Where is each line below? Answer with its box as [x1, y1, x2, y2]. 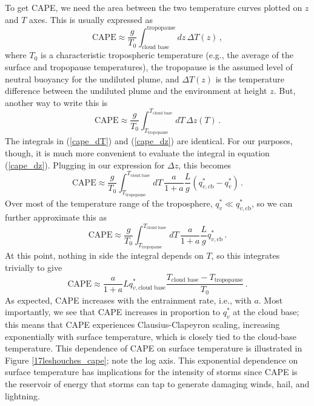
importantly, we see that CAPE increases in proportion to [5, 305, 221, 318]
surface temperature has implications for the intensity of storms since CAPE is [5, 365, 298, 378]
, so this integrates [211, 249, 280, 262]
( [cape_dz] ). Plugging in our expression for [5, 158, 165, 171]
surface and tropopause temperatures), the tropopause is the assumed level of [5, 61, 293, 73]
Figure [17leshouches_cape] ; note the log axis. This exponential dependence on [5, 353, 298, 366]
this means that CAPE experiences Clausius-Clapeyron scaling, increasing [5, 318, 280, 330]
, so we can [251, 197, 293, 210]
